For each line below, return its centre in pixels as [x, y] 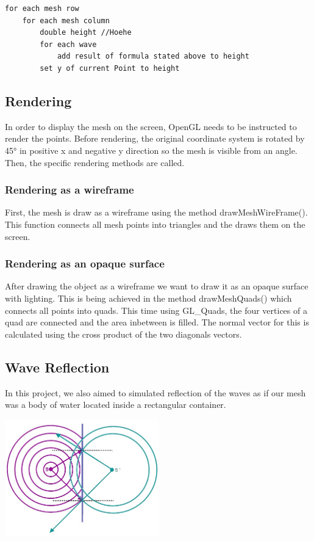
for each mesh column [66, 20]
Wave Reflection [57, 367]
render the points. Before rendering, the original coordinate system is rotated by [155, 138]
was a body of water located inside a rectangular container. [116, 405]
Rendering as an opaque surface [85, 263]
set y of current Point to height [110, 68]
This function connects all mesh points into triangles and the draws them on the [155, 224]
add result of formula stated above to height [153, 56]
